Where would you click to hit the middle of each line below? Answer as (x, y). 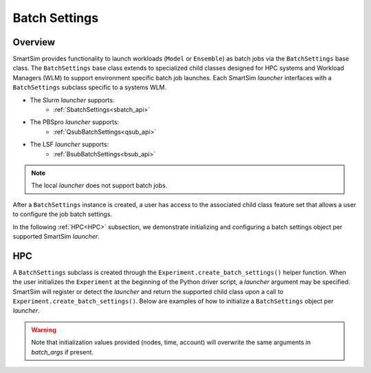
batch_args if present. (63, 352)
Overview (34, 42)
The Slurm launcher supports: (72, 100)
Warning (44, 330)
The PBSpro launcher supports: (75, 122)
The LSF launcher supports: (69, 145)
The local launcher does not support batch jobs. (99, 186)
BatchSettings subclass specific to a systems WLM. (90, 87)
